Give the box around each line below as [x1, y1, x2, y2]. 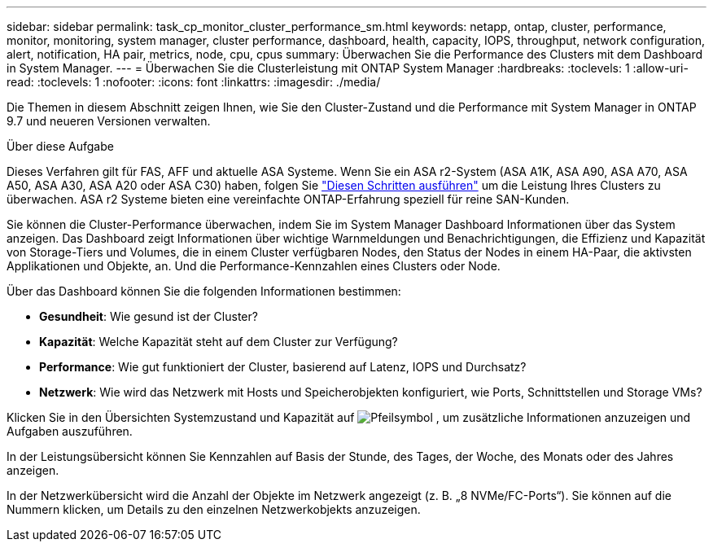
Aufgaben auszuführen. [7, 424, 133, 438]
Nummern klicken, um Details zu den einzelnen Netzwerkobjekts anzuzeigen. [7, 502, 421, 516]
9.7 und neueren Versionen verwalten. [7, 114, 211, 128]
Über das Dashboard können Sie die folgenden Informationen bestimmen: [7, 284, 401, 298]
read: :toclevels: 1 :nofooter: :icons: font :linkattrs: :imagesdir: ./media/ [7, 75, 381, 89]
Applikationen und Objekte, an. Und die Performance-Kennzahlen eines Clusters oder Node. [7, 259, 501, 273]
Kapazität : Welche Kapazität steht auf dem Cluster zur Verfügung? [39, 335, 398, 349]
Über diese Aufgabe [7, 139, 114, 153]
